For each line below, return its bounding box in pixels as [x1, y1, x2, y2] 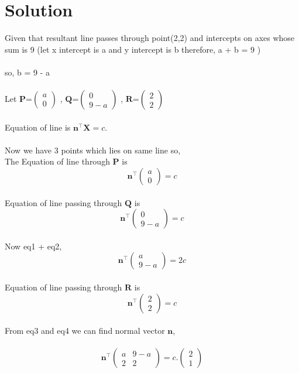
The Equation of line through [5, 155, 110, 167]
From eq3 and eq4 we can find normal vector [5, 324, 165, 337]
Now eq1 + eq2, [5, 239, 62, 252]
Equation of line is [5, 121, 71, 133]
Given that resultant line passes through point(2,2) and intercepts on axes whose [5, 32, 295, 44]
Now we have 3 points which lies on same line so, [5, 143, 181, 156]
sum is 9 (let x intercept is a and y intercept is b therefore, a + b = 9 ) [5, 43, 261, 55]
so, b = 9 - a [5, 66, 50, 78]
